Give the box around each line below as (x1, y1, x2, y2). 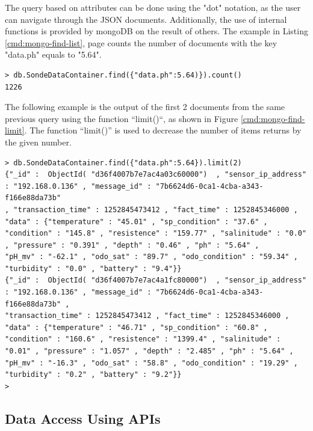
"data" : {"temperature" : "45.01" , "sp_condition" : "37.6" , (5, 217, 268, 226)
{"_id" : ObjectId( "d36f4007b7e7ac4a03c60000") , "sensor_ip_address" (5, 170, 307, 179)
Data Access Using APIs (5, 409, 161, 427)
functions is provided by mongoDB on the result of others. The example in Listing (5, 25, 308, 37)
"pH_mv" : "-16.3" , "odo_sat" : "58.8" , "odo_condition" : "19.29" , (5, 358, 298, 367)
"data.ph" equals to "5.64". (5, 48, 102, 61)
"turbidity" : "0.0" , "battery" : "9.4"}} (5, 264, 182, 273)
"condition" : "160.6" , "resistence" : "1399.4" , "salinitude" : (5, 335, 281, 344)
